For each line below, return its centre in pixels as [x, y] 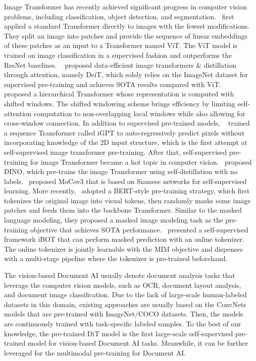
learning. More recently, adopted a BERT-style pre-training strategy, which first [127, 191]
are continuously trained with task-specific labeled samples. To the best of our [123, 323]
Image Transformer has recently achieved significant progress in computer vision [126, 6]
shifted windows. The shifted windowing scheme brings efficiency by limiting [120, 103]
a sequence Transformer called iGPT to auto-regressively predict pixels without [124, 132]
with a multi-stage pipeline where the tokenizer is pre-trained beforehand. [116, 258]
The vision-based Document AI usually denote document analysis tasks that [120, 275]
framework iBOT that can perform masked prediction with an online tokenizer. [124, 239]
